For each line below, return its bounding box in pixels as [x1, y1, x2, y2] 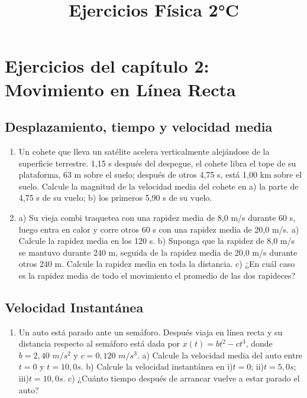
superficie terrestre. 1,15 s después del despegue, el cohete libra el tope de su [18, 156, 296, 169]
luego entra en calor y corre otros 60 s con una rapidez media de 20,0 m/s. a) [18, 223, 299, 235]
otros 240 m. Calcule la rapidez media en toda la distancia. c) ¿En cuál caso [18, 257, 295, 270]
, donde [245, 337, 273, 350]
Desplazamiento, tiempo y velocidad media [5, 118, 273, 136]
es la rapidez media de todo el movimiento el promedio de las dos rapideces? [18, 269, 296, 281]
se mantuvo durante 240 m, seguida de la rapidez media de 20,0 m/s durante [18, 246, 298, 258]
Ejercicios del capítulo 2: [5, 54, 209, 78]
